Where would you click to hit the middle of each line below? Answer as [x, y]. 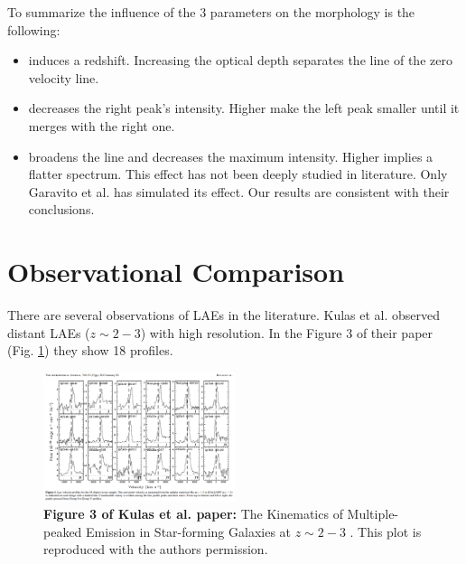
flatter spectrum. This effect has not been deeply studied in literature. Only [238, 174]
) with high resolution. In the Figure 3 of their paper [287, 332]
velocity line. [64, 77]
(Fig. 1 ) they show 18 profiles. [90, 350]
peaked [63, 531]
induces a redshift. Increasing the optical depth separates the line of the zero [240, 60]
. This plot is [386, 531]
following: [34, 29]
